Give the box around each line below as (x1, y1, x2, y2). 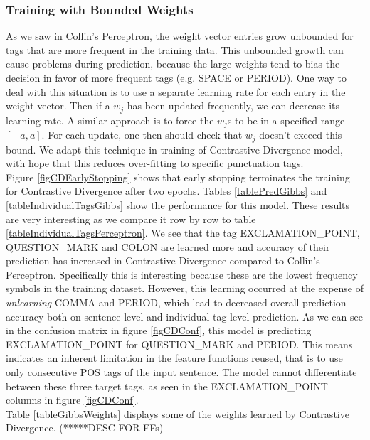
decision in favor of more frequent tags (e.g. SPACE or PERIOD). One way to (6, 70, 347, 85)
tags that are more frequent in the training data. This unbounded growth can (6, 42, 344, 57)
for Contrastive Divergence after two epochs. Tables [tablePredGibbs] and (6, 183, 327, 198)
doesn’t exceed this (259, 127, 342, 142)
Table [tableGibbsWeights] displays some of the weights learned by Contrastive (6, 406, 349, 421)
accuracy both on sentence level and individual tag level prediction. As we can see (6, 308, 363, 323)
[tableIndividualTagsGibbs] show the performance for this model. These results (6, 197, 350, 212)
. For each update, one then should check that (41, 127, 243, 142)
